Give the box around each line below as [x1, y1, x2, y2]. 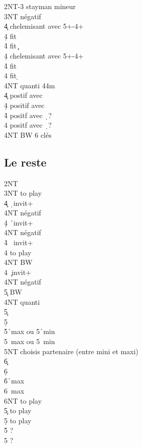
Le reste [4, 154, 47, 170]
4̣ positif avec [4, 99, 45, 110]
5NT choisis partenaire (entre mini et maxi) [4, 346, 138, 356]
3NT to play [4, 188, 42, 198]
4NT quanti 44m [4, 80, 55, 90]
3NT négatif [4, 11, 41, 21]
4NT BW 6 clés [4, 129, 52, 140]
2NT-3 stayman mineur [4, 1, 76, 11]
